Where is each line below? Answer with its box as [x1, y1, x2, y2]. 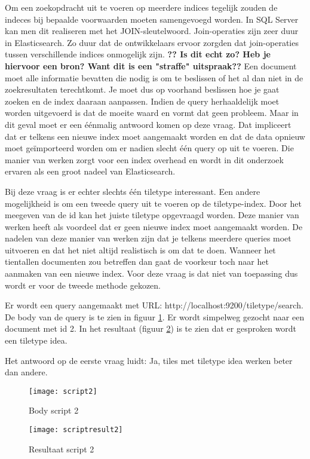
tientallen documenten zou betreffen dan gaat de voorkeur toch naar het [5, 255, 269, 268]
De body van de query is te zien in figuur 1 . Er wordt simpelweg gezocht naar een [5, 310, 305, 323]
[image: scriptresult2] [29, 426, 123, 434]
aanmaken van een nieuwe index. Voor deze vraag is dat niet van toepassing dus [5, 267, 298, 280]
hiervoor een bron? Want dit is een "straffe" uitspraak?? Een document [5, 59, 297, 72]
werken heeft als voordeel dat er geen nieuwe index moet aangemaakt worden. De [5, 220, 303, 232]
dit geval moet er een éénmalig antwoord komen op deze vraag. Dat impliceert [5, 118, 291, 130]
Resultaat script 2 [29, 442, 94, 455]
